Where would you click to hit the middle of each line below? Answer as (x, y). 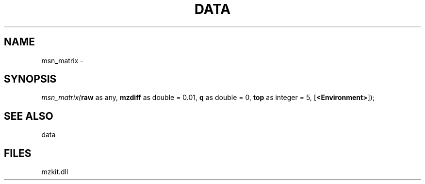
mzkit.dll (55, 172)
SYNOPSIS (30, 79)
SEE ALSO (29, 116)
